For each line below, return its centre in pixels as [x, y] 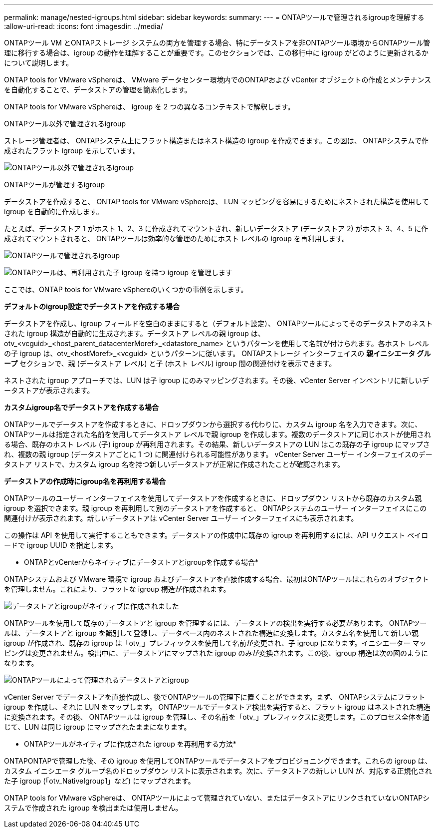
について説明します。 [39, 63]
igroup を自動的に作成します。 [54, 211]
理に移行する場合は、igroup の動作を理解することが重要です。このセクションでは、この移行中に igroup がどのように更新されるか [216, 53]
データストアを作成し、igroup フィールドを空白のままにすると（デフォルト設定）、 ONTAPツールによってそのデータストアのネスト [218, 323]
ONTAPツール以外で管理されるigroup [65, 124]
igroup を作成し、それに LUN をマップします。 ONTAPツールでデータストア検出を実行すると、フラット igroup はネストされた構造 [217, 707]
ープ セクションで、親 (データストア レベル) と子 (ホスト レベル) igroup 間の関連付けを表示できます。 [170, 363]
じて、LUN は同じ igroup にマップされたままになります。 [98, 727]
